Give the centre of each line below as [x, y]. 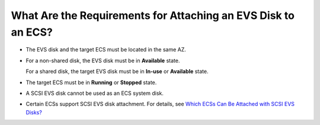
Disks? [34, 112]
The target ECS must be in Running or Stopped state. [91, 82]
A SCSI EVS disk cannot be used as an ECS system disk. [95, 93]
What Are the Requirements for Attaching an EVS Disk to [153, 15]
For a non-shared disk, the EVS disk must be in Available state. [103, 60]
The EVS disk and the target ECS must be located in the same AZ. [106, 50]
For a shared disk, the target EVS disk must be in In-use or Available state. [117, 72]
